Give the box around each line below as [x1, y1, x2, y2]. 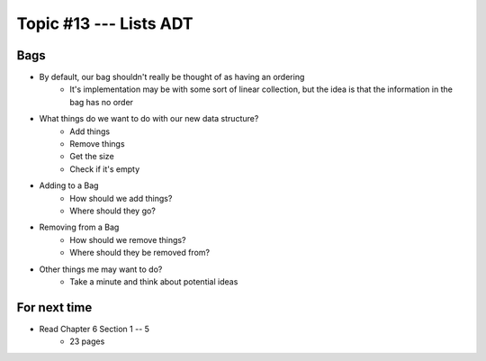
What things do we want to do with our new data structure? [39, 113, 259, 124]
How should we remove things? [69, 234, 186, 245]
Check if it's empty [69, 163, 140, 175]
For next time [16, 300, 93, 315]
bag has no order [69, 96, 134, 107]
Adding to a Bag [39, 180, 99, 191]
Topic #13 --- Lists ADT [16, 14, 193, 33]
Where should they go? [69, 205, 157, 216]
